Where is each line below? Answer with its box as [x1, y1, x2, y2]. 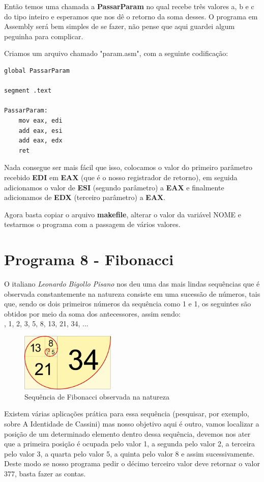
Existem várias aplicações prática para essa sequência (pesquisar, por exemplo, [4, 408, 249, 419]
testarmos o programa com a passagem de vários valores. [4, 219, 181, 230]
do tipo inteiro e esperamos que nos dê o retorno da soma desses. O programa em [4, 11, 258, 21]
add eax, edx [18, 137, 63, 145]
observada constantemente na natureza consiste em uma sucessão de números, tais [4, 288, 260, 299]
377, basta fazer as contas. [4, 468, 86, 478]
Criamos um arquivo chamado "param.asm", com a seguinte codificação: [4, 48, 228, 59]
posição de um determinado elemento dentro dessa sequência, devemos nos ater [4, 428, 251, 439]
